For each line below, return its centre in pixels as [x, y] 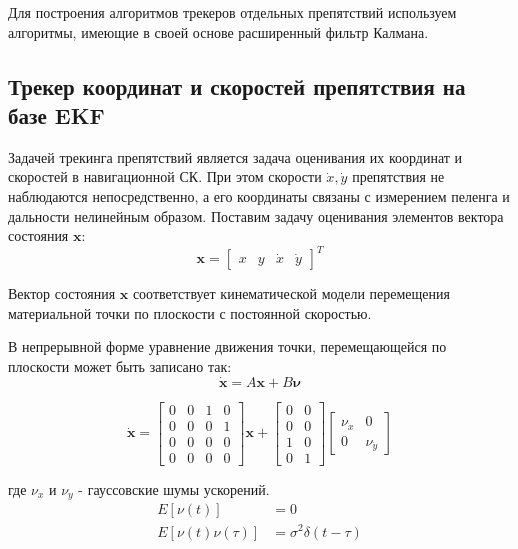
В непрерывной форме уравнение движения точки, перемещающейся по [227, 346]
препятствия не [398, 176]
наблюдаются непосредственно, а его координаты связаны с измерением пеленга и [259, 195]
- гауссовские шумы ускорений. [174, 488]
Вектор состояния [62, 293]
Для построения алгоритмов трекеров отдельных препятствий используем [232, 12]
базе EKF [56, 114]
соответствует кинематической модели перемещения [291, 293]
